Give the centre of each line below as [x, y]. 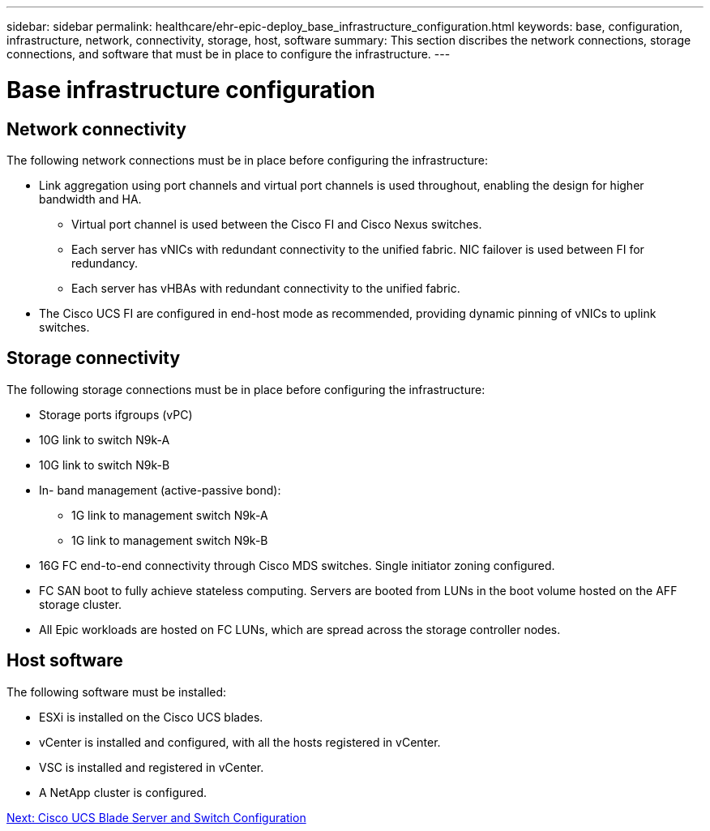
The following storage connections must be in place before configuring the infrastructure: [246, 389]
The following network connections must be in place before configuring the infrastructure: [248, 160]
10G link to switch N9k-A [105, 439]
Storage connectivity [94, 358]
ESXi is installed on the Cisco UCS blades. [151, 717]
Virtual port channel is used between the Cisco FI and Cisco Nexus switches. [277, 224]
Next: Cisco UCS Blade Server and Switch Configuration [156, 817]
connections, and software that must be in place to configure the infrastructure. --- [229, 54]
